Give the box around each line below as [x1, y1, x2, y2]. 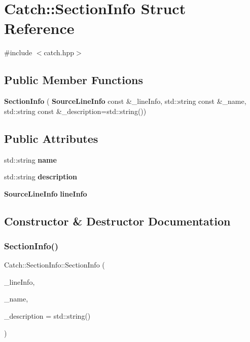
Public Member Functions [4, 72, 143, 88]
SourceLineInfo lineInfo [4, 188, 87, 199]
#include [4, 47, 32, 58]
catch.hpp [44, 47, 75, 58]
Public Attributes [4, 130, 98, 146]
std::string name [4, 154, 57, 165]
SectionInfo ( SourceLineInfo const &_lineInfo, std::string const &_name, [4, 96, 246, 106]
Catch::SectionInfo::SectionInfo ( [4, 259, 105, 270]
